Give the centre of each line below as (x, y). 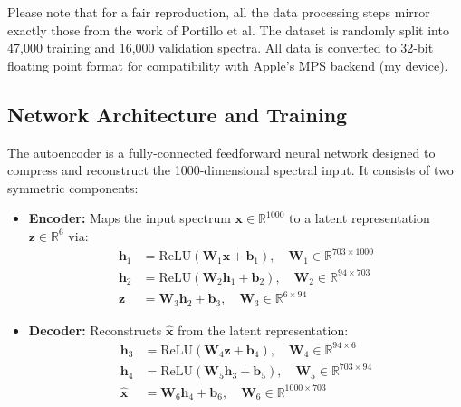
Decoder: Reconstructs (95, 329)
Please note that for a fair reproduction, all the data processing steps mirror (219, 12)
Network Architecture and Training (178, 114)
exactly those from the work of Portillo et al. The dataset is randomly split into (228, 29)
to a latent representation (360, 218)
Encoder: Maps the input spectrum (130, 218)
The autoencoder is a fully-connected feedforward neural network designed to (221, 152)
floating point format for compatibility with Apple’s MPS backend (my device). (228, 65)
